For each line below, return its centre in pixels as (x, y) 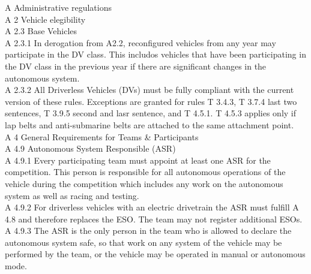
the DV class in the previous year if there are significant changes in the (136, 66)
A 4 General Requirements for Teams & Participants (102, 136)
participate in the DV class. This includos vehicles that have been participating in (155, 54)
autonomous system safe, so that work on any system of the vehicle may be (143, 242)
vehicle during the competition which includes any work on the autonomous (144, 183)
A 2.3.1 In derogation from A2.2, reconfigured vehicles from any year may (140, 42)
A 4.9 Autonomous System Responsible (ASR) (90, 148)
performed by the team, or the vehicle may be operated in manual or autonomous (155, 254)
